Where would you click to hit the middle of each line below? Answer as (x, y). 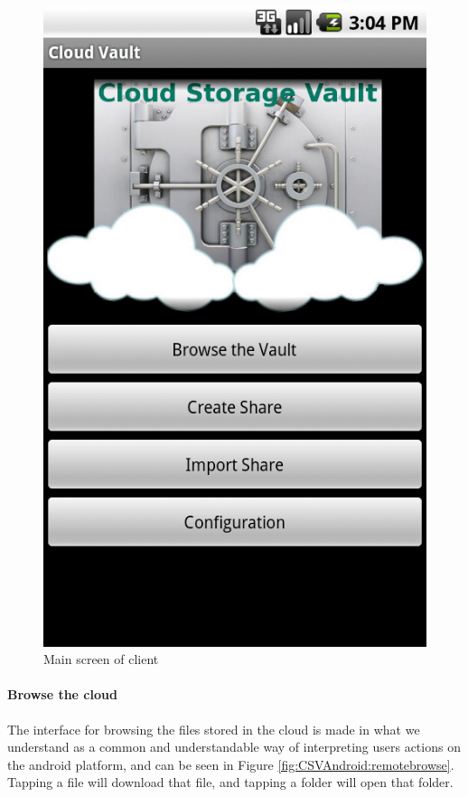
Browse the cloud (62, 694)
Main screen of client (101, 659)
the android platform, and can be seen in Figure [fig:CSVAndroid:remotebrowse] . (231, 764)
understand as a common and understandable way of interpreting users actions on (234, 747)
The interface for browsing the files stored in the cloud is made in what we (214, 729)
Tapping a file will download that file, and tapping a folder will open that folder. (230, 782)
